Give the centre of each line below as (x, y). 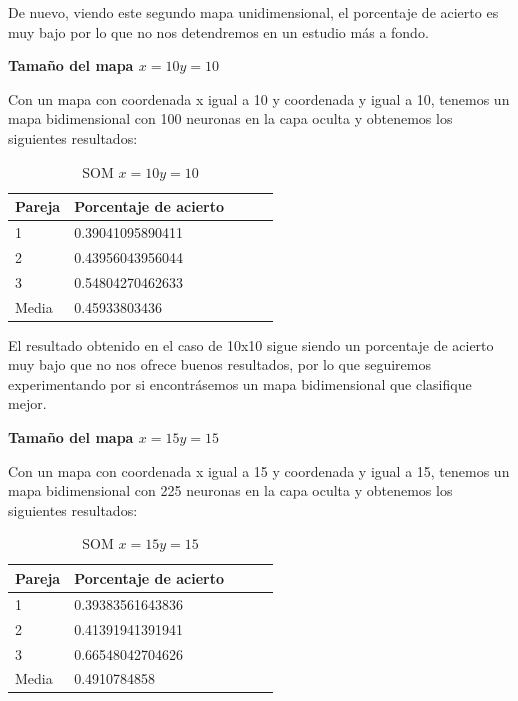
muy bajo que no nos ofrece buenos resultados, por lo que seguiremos (219, 364)
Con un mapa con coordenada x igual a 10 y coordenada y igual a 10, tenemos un (259, 98)
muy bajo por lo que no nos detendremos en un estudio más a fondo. (218, 31)
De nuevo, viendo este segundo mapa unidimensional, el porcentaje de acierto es (253, 12)
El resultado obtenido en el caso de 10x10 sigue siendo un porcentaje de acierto (251, 344)
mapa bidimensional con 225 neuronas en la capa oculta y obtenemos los (230, 490)
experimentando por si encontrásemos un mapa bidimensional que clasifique (240, 383)
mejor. (27, 403)
